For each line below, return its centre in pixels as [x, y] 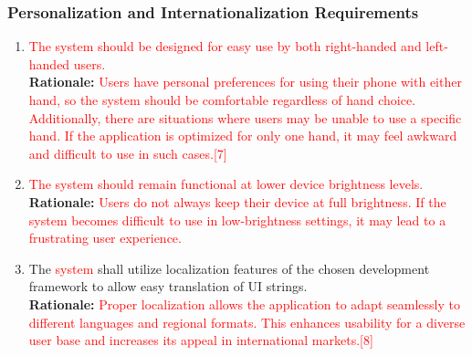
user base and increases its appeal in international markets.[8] [201, 340]
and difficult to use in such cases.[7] [128, 153]
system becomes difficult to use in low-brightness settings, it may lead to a [237, 220]
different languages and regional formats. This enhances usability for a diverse [247, 322]
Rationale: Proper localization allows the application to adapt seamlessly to [244, 304]
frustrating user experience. [105, 238]
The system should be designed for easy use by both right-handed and [225, 46]
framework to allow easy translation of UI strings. [168, 286]
